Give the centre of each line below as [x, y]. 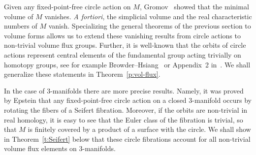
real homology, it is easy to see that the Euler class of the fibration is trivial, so [124, 119]
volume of [19, 16]
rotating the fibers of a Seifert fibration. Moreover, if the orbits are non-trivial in [126, 109]
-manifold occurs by [222, 100]
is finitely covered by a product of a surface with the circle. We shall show [139, 129]
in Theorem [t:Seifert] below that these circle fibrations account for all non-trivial [127, 139]
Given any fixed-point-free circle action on [67, 6]
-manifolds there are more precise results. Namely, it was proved [147, 90]
